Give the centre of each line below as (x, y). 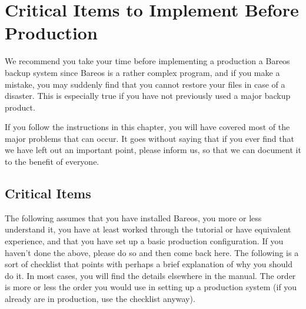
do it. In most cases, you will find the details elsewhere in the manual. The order (150, 275)
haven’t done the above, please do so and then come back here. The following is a (152, 252)
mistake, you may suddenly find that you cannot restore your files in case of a (145, 84)
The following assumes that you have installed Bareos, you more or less (133, 217)
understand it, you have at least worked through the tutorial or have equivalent (148, 229)
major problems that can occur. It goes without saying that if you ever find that (149, 138)
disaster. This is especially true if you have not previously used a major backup (148, 96)
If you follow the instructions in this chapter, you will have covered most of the (147, 127)
